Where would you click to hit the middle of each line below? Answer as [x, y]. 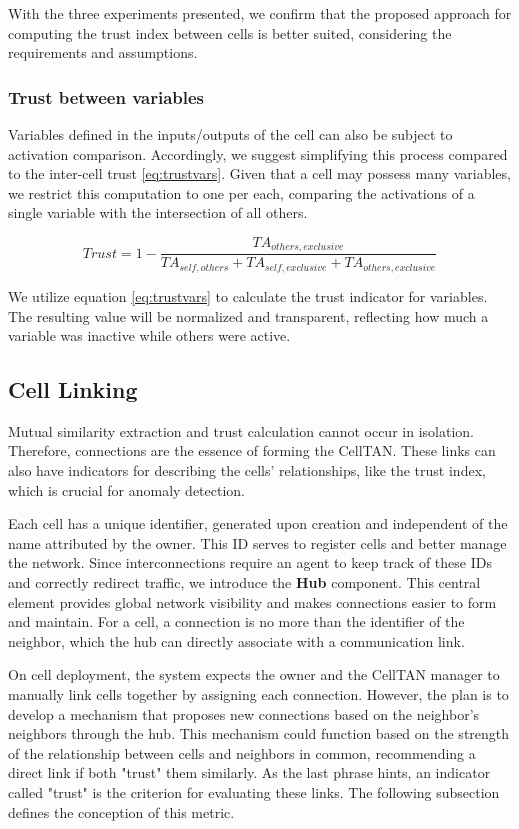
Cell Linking [73, 389]
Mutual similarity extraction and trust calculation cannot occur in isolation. [241, 430]
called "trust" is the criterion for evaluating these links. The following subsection [254, 791]
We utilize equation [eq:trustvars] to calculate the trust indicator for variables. [248, 295]
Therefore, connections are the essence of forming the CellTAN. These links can [252, 450]
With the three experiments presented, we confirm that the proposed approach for [260, 13]
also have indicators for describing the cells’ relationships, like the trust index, [247, 470]
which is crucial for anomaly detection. [126, 489]
